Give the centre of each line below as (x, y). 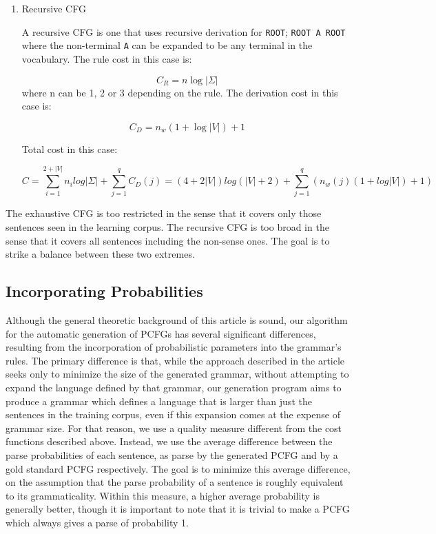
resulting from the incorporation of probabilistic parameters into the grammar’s (174, 347)
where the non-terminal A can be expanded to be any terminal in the (167, 45)
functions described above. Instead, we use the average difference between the (169, 441)
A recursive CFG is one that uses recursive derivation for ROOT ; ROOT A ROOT (184, 31)
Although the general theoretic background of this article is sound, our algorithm (177, 319)
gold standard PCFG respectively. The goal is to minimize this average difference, (178, 468)
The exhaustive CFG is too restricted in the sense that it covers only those (164, 213)
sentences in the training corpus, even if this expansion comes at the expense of (173, 414)
